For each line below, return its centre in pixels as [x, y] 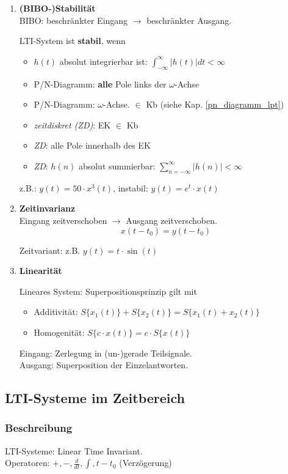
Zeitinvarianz [47, 208]
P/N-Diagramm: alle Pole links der [100, 83]
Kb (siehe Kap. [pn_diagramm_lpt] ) [215, 104]
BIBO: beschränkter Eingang [74, 20]
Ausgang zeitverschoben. [171, 220]
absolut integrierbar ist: [103, 61]
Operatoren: [27, 463]
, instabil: [131, 187]
